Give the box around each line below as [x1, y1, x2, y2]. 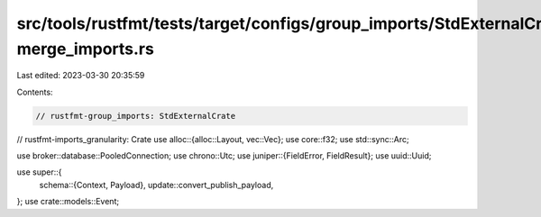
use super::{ [16, 167, 62, 177]
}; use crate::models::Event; [16, 196, 120, 207]
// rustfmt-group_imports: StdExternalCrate [35, 111, 236, 121]
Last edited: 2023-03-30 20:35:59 [16, 70, 145, 81]
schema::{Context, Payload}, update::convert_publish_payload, [39, 179, 274, 190]
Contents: [16, 86, 53, 97]
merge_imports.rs [16, 39, 155, 59]
